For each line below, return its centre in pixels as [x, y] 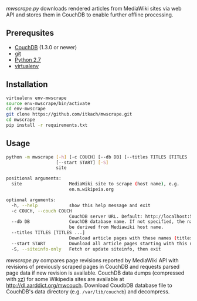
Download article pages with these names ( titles [131, 238]
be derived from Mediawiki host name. [116, 227]
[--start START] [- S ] [82, 163]
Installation [27, 84]
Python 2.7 [28, 60]
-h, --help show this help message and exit [81, 205]
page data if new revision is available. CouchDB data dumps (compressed [95, 273]
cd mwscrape [21, 120]
